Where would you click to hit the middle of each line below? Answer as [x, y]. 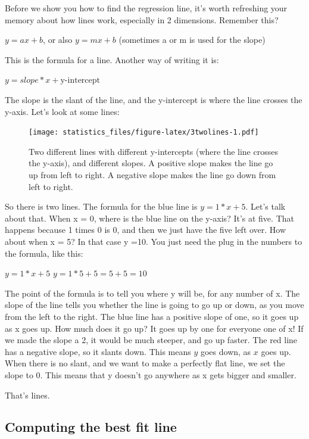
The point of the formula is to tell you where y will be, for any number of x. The [152, 293]
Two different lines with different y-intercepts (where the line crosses [153, 151]
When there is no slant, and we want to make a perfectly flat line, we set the [145, 363]
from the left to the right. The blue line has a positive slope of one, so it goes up [152, 316]
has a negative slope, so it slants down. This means [98, 351]
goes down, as [226, 351]
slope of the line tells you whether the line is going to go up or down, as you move [154, 305]
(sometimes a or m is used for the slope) [192, 40]
